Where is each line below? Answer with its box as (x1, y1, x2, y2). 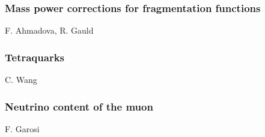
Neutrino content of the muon (5, 99, 153, 114)
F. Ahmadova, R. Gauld (5, 24, 94, 37)
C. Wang (5, 73, 37, 86)
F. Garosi (5, 122, 40, 135)
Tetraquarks (5, 49, 64, 64)
